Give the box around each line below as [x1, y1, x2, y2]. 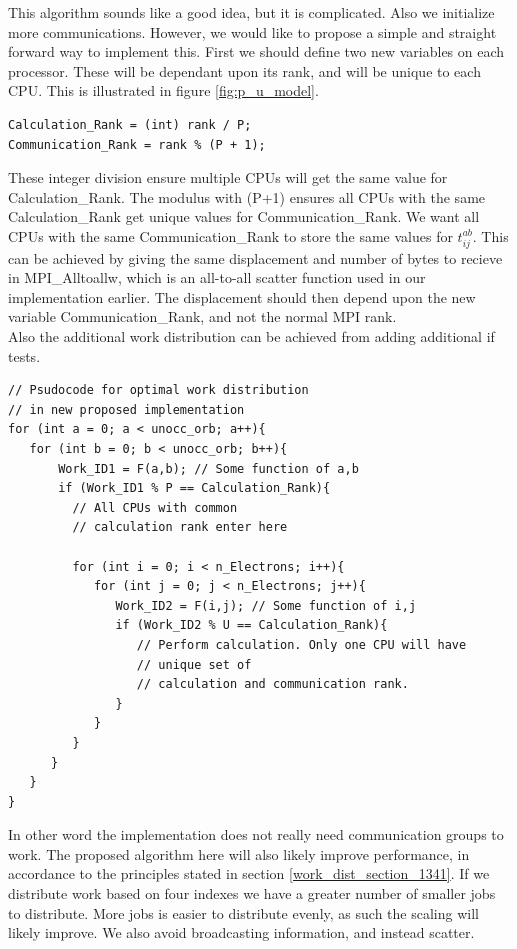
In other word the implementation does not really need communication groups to [8, 824, 504, 845]
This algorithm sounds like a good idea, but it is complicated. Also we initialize [8, 2, 495, 22]
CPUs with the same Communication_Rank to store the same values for [8, 225, 453, 246]
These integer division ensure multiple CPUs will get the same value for [8, 167, 448, 188]
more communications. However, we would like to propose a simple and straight [8, 21, 497, 42]
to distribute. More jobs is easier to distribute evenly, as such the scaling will [8, 902, 479, 923]
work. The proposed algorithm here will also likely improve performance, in [8, 843, 470, 864]
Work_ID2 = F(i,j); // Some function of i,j [115, 598, 417, 613]
